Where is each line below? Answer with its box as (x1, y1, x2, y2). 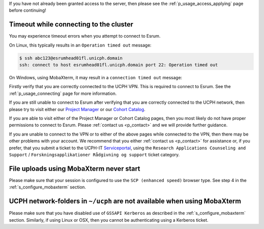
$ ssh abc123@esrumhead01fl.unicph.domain (19, 55, 123, 61)
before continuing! (9, 7, 46, 13)
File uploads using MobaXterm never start (9, 164, 140, 173)
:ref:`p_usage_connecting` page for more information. (9, 91, 117, 96)
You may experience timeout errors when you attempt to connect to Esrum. (9, 33, 161, 39)
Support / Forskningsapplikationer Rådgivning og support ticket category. (9, 152, 180, 158)
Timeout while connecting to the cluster (9, 20, 133, 29)
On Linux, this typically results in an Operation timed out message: (9, 42, 152, 48)
